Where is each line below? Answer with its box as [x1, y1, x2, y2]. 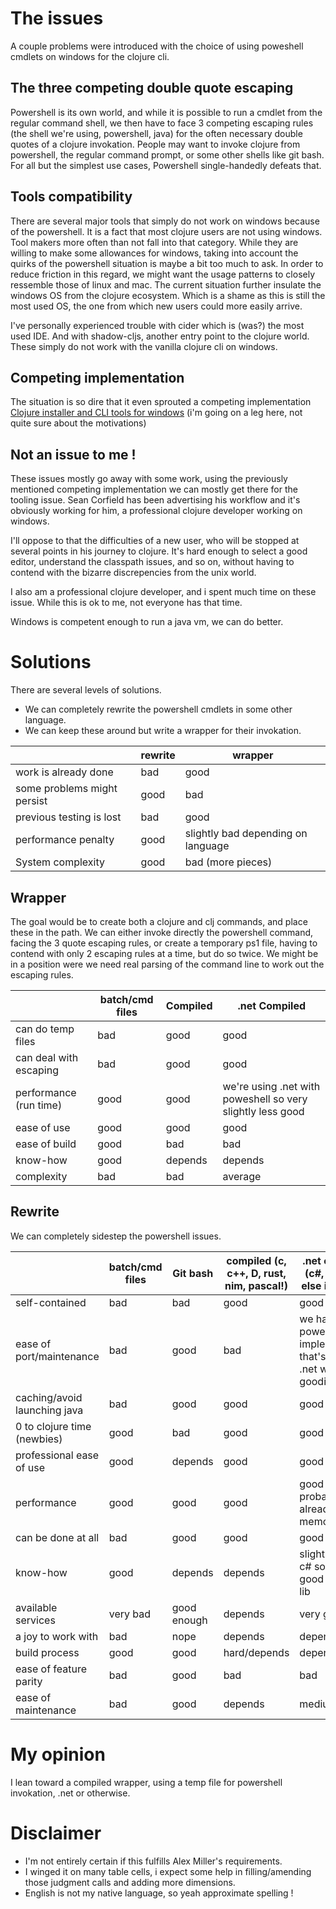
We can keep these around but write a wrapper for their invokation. [24, 725, 302, 737]
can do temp [15, 1022, 75, 1036]
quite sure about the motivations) [10, 417, 147, 429]
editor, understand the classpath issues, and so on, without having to [10, 556, 295, 568]
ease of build [15, 1137, 77, 1151]
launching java [15, 1403, 84, 1417]
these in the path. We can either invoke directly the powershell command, [10, 926, 314, 938]
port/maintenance [15, 1349, 100, 1363]
